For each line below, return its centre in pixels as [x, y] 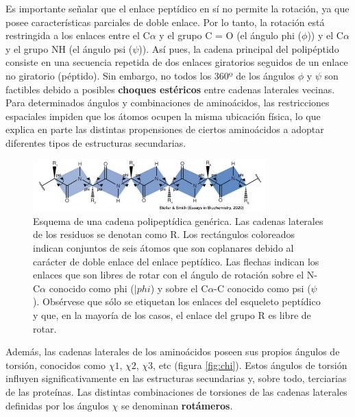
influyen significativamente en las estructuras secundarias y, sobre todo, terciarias [176, 378]
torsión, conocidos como [56, 365]
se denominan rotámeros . [177, 405]
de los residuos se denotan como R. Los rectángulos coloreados [164, 234]
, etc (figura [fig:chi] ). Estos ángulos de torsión [250, 365]
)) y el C [325, 35]
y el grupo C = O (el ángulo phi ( [231, 35]
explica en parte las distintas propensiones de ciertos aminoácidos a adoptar [165, 129]
